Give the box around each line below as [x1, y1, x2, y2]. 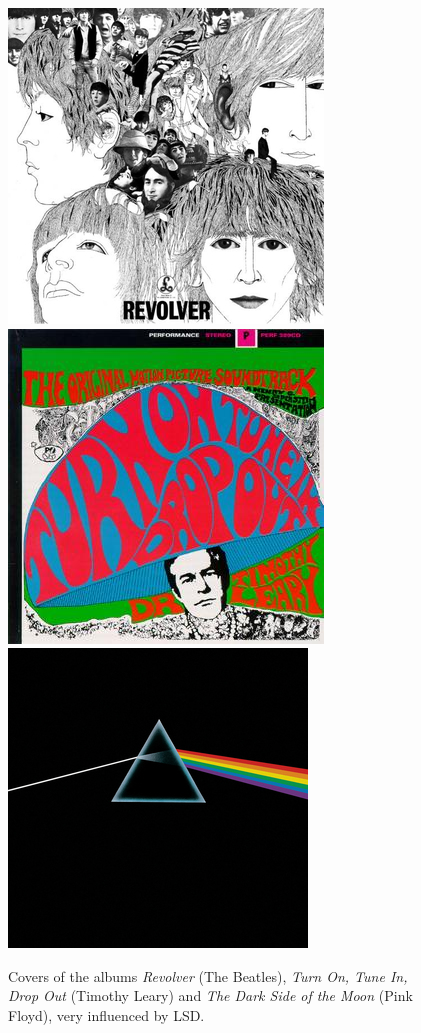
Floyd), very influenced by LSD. [8, 1004, 205, 1025]
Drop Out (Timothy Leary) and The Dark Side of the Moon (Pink [8, 985, 413, 1006]
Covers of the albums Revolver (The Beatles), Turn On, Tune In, [8, 965, 408, 986]
